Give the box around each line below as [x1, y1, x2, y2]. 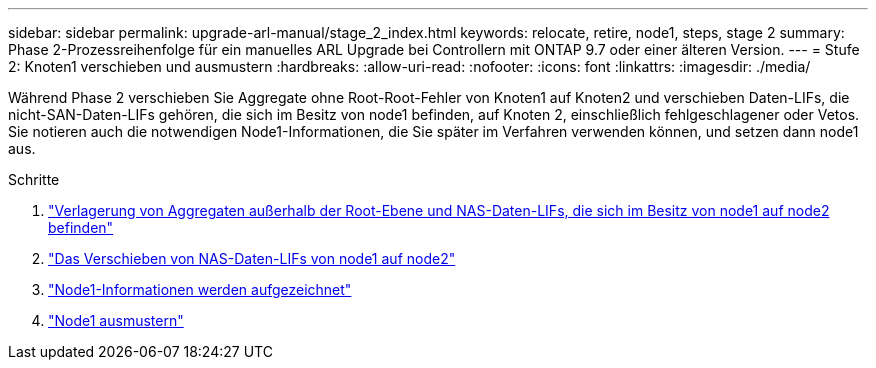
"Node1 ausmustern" [48, 312, 184, 329]
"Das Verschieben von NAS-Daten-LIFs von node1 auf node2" [48, 250, 456, 267]
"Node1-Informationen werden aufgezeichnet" [48, 281, 352, 298]
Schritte [8, 171, 60, 188]
